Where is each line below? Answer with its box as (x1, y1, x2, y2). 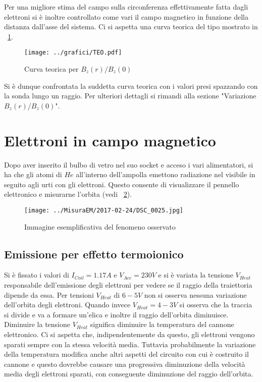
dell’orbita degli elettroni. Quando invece (4, 299, 131, 310)
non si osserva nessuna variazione (144, 289, 247, 300)
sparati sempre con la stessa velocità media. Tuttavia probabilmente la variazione (4, 339, 256, 349)
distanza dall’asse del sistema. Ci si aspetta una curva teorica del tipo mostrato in (4, 21, 258, 32)
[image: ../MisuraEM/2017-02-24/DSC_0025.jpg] (24, 206, 183, 214)
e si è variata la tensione (158, 269, 233, 280)
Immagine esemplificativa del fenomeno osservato (24, 221, 176, 232)
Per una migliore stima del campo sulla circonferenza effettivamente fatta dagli (4, 2, 248, 12)
